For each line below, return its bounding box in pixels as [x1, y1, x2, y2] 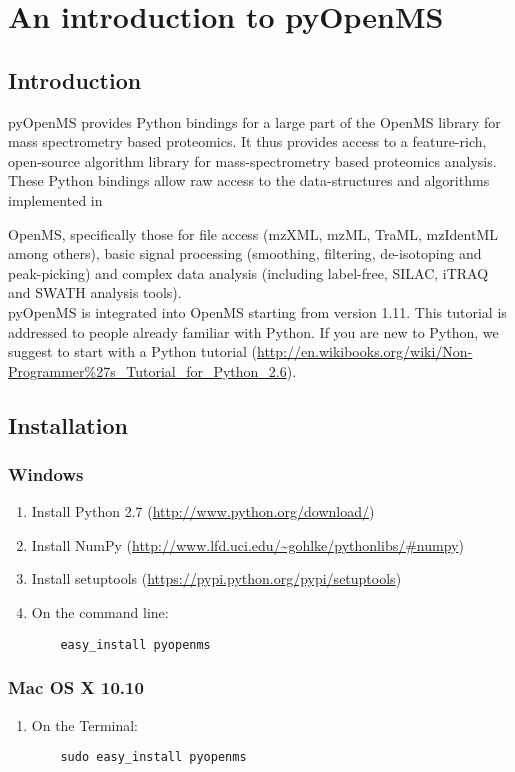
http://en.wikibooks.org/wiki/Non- [257, 341, 473, 362]
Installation [8, 409, 128, 440]
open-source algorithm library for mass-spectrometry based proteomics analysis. [8, 150, 497, 171]
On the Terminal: [31, 714, 139, 735]
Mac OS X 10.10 [8, 675, 144, 700]
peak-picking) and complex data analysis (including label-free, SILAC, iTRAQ [8, 262, 489, 283]
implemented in [8, 189, 103, 210]
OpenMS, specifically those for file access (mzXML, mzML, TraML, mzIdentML [8, 223, 498, 244]
